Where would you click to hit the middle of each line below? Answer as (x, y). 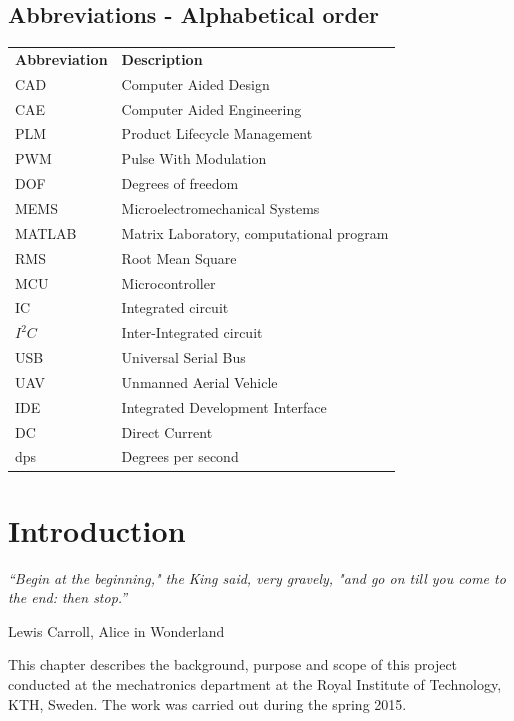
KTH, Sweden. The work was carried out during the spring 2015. (207, 703)
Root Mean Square (179, 257)
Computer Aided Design (195, 83)
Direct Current (167, 431)
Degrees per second (180, 456)
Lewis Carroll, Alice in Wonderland (116, 630)
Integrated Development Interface (224, 406)
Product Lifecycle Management (217, 133)
